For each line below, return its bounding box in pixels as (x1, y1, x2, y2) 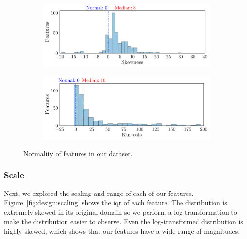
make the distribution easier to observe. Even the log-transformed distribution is (4, 216, 243, 226)
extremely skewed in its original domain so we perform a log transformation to (4, 207, 237, 217)
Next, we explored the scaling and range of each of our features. (4, 188, 194, 198)
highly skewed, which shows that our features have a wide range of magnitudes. (4, 226, 240, 236)
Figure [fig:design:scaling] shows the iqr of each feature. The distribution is (4, 197, 227, 208)
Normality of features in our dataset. (23, 148, 132, 158)
